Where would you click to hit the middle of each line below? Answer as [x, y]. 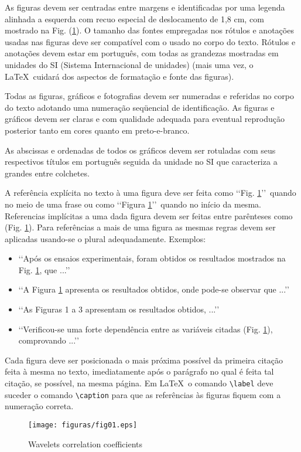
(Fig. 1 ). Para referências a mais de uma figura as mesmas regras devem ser [140, 227]
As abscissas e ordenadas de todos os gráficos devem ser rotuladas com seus [140, 150]
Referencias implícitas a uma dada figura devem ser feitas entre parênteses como [149, 215]
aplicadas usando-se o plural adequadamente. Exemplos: [105, 238]
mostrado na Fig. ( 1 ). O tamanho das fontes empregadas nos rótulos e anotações [149, 30]
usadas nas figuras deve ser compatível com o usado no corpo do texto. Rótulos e [150, 41]
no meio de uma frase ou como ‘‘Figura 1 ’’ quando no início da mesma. [133, 204]
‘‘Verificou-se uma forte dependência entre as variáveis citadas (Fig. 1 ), [146, 329]
